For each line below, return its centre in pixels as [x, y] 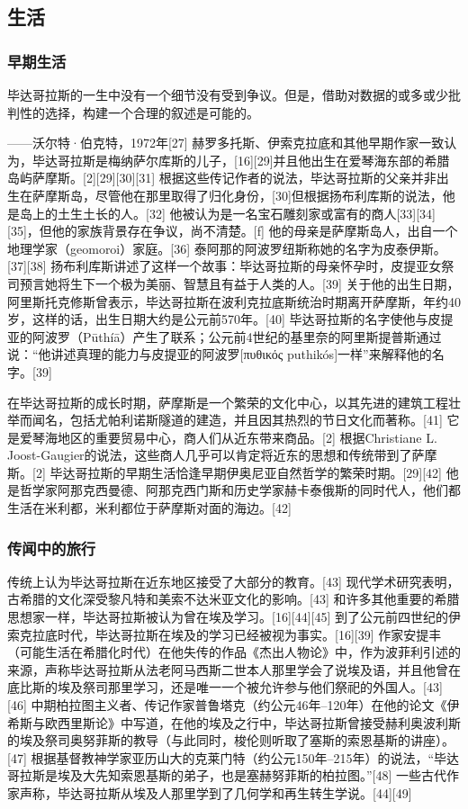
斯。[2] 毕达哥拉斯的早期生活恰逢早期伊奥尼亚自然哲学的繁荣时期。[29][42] [225, 472]
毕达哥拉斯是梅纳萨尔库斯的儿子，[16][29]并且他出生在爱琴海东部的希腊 [241, 160]
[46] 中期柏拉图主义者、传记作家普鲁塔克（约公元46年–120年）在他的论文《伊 [234, 705]
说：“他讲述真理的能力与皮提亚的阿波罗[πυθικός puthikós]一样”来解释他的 [220, 354]
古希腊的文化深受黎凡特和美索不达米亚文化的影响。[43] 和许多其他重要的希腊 [234, 599]
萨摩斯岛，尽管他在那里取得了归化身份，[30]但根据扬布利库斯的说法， [237, 195]
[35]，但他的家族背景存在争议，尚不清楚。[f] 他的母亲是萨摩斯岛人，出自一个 [233, 231]
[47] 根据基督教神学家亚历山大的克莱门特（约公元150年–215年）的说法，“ [221, 757]
